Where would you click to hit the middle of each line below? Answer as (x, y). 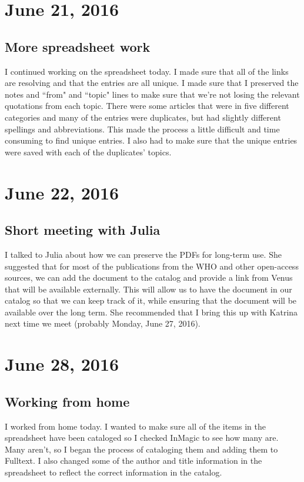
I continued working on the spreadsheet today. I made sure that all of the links (147, 71)
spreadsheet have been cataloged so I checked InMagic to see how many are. (142, 438)
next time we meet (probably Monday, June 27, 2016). (103, 323)
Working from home (67, 401)
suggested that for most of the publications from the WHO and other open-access (152, 266)
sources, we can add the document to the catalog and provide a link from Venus (149, 277)
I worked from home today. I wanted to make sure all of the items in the (135, 426)
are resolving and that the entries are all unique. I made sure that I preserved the (152, 83)
